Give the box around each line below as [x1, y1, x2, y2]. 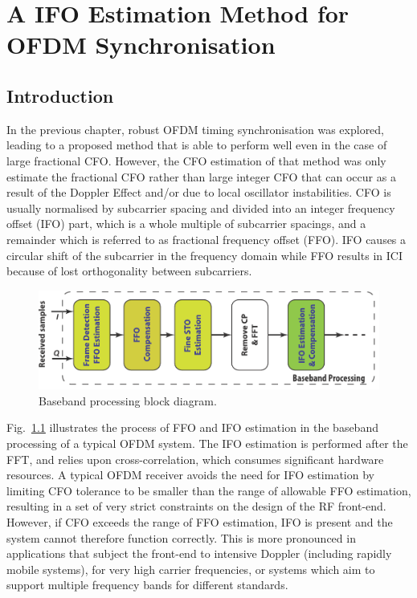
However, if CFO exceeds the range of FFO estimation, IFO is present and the [6, 514, 393, 531]
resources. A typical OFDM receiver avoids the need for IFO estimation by [6, 466, 374, 483]
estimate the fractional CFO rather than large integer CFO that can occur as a [6, 168, 396, 185]
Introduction [6, 83, 114, 108]
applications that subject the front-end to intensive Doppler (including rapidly [6, 545, 392, 562]
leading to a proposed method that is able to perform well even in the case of [6, 136, 387, 153]
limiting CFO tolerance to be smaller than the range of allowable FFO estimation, [6, 482, 411, 498]
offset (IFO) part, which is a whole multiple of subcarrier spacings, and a [6, 215, 366, 232]
